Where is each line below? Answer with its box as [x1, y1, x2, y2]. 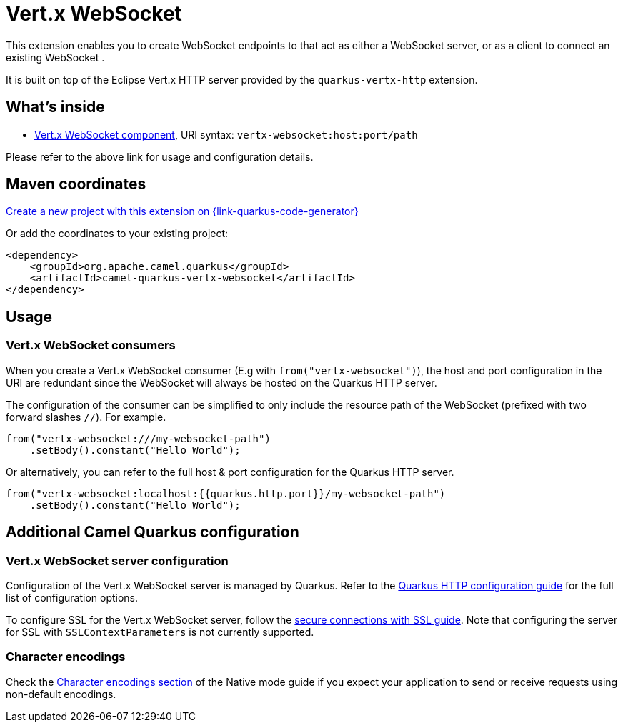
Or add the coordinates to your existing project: [6, 227, 229, 240]
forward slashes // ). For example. [6, 410, 166, 423]
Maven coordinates [6, 175, 146, 194]
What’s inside [6, 98, 105, 116]
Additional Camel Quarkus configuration [6, 523, 299, 542]
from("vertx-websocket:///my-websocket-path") [6, 432, 271, 444]
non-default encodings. [6, 687, 116, 700]
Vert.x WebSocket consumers [6, 338, 176, 353]
